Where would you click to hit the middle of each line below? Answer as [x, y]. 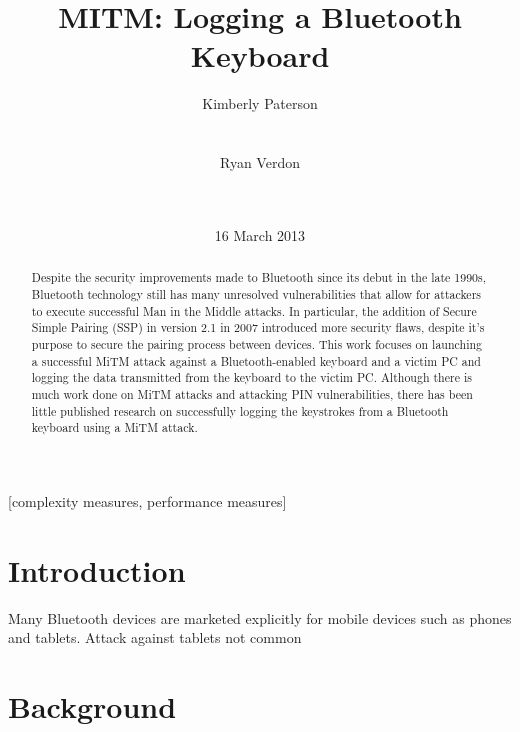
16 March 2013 [260, 234]
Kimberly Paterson [260, 103]
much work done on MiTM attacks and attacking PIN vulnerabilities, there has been [252, 393]
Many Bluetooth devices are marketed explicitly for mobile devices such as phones [260, 617]
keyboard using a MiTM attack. [114, 427]
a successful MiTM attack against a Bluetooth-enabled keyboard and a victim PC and [256, 360]
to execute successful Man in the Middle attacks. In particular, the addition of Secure [254, 310]
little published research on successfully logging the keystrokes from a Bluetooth [240, 410]
